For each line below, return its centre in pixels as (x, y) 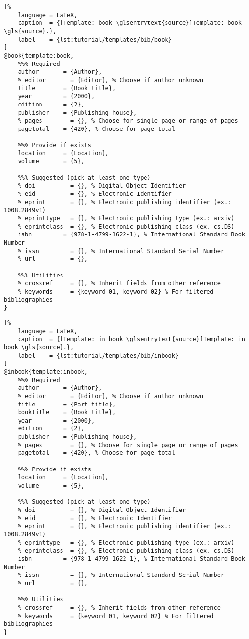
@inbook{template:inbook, (46, 372)
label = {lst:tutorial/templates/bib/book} (95, 39)
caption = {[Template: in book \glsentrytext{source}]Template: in (131, 339)
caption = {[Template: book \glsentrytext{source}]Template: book (130, 23)
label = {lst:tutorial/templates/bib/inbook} (98, 355)
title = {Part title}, (67, 404)
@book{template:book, (39, 55)
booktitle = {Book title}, (67, 413)
